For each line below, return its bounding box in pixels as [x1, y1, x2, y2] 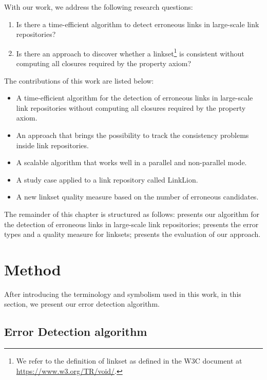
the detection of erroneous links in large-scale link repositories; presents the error [4, 218, 259, 229]
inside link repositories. [16, 139, 89, 150]
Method [4, 258, 61, 279]
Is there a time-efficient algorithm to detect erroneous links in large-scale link [16, 18, 259, 29]
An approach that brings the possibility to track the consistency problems [16, 130, 249, 140]
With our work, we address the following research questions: [4, 2, 193, 12]
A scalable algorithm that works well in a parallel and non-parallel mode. [16, 157, 247, 168]
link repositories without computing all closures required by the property [16, 102, 246, 113]
